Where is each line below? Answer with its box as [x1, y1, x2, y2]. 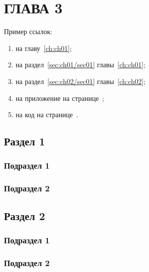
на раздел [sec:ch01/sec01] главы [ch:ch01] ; [15, 59, 146, 70]
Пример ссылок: [4, 26, 52, 37]
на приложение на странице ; [15, 92, 105, 103]
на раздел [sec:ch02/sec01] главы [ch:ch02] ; [15, 76, 146, 86]
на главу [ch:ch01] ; [15, 43, 72, 53]
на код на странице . [15, 109, 78, 120]
